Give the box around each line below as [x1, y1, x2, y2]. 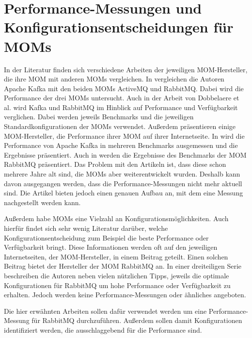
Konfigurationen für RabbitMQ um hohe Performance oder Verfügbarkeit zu [4, 280, 231, 290]
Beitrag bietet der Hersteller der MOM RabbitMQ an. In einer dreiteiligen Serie [4, 261, 242, 271]
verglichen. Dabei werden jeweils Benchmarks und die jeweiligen [4, 112, 194, 122]
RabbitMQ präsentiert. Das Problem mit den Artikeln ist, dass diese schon [4, 159, 226, 169]
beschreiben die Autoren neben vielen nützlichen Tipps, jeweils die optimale [4, 270, 229, 280]
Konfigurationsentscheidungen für [4, 17, 234, 37]
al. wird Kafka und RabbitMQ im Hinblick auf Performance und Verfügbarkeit [4, 102, 238, 112]
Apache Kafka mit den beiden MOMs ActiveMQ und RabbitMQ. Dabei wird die [4, 83, 244, 93]
